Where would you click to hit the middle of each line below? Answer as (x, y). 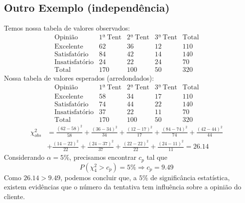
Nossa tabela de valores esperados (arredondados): (79, 77)
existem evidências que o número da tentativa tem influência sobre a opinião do (123, 187)
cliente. (15, 196)
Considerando (24, 157)
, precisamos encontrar (103, 157)
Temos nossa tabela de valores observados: (67, 28)
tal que (157, 157)
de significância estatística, (190, 177)
